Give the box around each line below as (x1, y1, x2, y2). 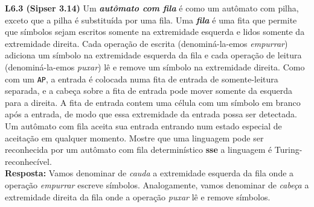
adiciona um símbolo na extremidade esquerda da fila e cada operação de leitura (5, 49, 302, 61)
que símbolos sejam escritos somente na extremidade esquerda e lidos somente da (5, 25, 305, 38)
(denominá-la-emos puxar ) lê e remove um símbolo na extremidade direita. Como (5, 60, 305, 73)
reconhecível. (5, 155, 52, 167)
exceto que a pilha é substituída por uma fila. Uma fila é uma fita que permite (5, 13, 297, 26)
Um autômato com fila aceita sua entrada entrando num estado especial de (5, 120, 282, 132)
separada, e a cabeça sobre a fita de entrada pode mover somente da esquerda (5, 84, 293, 97)
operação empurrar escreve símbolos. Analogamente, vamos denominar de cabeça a (5, 178, 309, 191)
